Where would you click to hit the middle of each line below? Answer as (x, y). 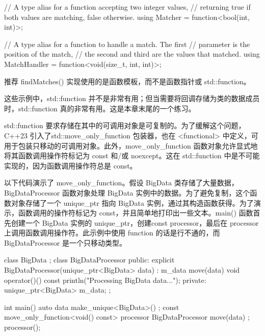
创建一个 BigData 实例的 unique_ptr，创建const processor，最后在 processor (135, 222)
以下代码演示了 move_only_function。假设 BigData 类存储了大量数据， (121, 183)
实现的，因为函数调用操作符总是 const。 (71, 165)
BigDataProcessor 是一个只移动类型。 (65, 242)
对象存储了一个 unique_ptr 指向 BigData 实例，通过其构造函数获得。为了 (132, 202)
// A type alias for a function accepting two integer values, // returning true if (127, 7)
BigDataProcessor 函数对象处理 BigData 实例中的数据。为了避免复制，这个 (127, 192)
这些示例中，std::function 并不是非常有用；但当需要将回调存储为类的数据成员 (132, 98)
